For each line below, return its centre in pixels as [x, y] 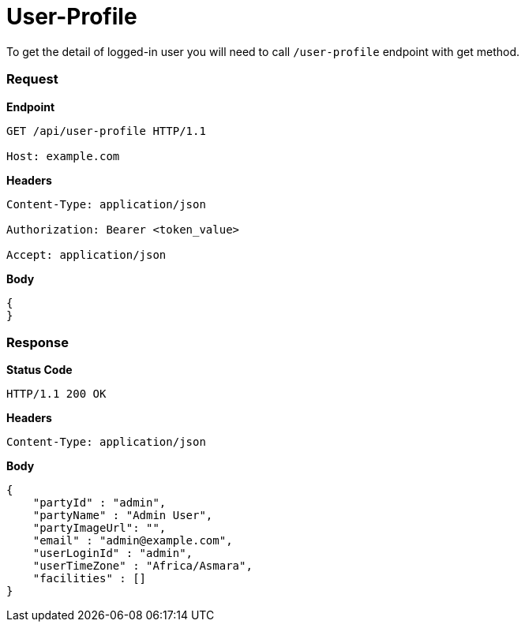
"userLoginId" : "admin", [113, 553]
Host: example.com [63, 156]
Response [37, 342]
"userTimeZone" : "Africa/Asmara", [142, 566]
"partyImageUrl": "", [99, 528]
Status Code [39, 370]
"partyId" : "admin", [99, 503]
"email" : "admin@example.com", [133, 541]
